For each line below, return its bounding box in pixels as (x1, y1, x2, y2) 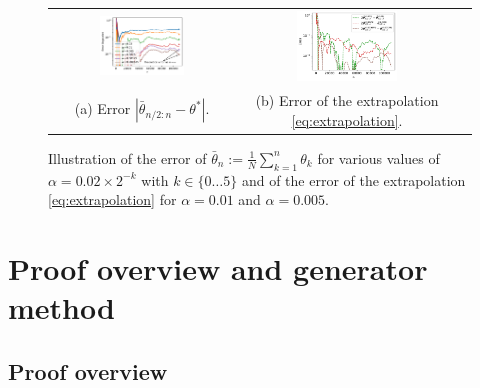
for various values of (317, 147, 440, 168)
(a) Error (74, 98, 131, 119)
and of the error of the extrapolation (241, 169, 466, 190)
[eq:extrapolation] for (48, 189, 177, 210)
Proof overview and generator (8, 247, 428, 288)
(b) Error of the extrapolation (255, 90, 439, 111)
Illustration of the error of (48, 147, 207, 168)
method (8, 287, 115, 328)
